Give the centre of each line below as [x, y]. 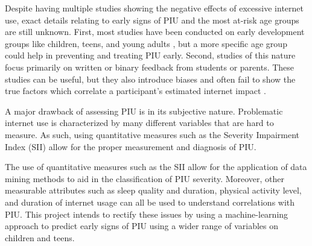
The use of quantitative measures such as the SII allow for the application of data [156, 167]
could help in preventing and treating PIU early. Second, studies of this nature [150, 55]
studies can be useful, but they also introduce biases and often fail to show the [150, 79]
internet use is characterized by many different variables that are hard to [139, 123]
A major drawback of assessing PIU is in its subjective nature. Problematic [144, 111]
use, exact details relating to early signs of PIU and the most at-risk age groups [152, 20]
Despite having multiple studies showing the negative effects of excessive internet [154, 8]
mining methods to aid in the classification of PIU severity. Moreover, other [145, 178]
